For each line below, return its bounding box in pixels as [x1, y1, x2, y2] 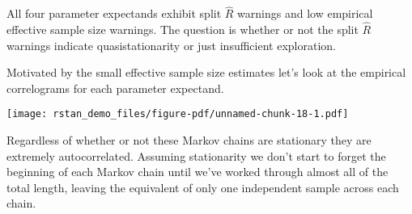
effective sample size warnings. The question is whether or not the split [6, 21, 359, 38]
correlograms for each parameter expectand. [6, 79, 224, 96]
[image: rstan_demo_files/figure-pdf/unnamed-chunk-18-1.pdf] [6, 108, 349, 120]
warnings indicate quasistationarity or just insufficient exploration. [6, 36, 336, 53]
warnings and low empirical [237, 5, 373, 22]
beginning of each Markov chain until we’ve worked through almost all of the [6, 163, 389, 180]
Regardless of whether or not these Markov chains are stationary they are [6, 132, 372, 149]
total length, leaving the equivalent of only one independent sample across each [6, 178, 399, 195]
